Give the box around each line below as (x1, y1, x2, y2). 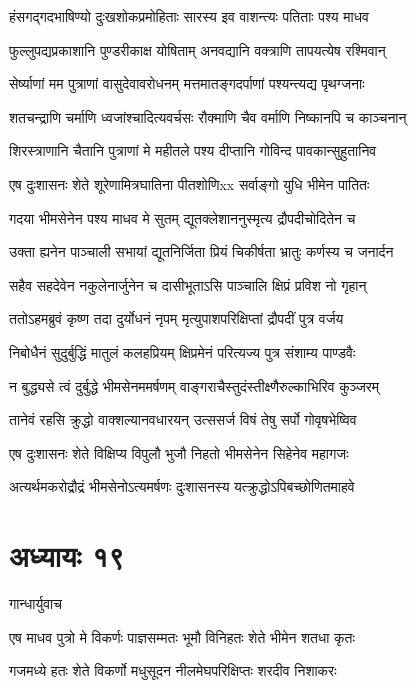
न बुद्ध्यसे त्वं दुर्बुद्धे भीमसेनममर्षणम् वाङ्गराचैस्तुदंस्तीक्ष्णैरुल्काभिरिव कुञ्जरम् (9, 375, 380, 396)
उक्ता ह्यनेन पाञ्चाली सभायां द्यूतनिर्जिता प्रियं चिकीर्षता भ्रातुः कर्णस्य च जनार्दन (9, 241, 394, 262)
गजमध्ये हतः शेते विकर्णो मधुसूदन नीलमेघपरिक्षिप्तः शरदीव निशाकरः (9, 660, 337, 681)
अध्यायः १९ (9, 535, 125, 576)
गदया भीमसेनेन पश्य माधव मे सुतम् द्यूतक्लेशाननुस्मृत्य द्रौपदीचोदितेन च (9, 207, 356, 228)
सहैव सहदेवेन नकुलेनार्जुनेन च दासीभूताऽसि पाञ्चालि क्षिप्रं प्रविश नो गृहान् (9, 274, 367, 295)
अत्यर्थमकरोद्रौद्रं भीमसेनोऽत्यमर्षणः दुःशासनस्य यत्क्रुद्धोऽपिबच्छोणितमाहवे (9, 476, 355, 497)
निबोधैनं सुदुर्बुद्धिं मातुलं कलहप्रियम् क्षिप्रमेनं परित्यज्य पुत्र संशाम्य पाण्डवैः (9, 341, 356, 362)
